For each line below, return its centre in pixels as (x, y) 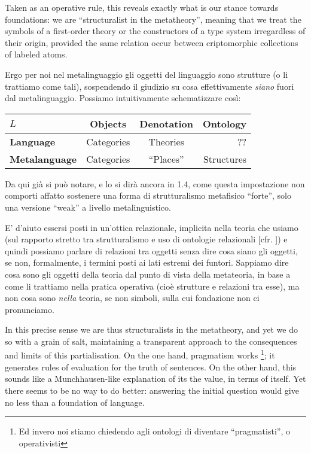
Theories (167, 141)
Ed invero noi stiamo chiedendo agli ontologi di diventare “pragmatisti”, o (154, 431)
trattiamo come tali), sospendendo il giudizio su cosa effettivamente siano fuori (150, 86)
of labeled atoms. (36, 54)
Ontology (225, 123)
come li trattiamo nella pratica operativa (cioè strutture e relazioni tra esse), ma (152, 286)
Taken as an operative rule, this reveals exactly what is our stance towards (142, 7)
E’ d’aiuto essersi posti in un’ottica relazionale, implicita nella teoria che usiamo (152, 227)
